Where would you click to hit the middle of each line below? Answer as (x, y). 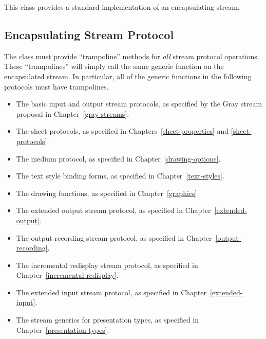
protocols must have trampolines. (56, 86)
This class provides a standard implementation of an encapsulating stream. (122, 7)
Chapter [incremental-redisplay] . (67, 275)
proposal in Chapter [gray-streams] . (73, 113)
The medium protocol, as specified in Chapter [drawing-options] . (118, 158)
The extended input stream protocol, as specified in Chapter (111, 292)
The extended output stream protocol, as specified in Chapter (113, 210)
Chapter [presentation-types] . (63, 329)
